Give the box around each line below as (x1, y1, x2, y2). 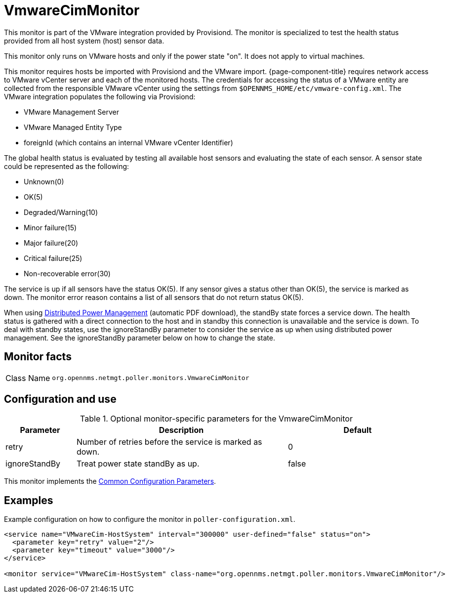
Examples (4, 494, 53, 507)
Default (343, 425, 372, 435)
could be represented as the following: (4, 162, 129, 171)
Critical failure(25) (24, 254, 82, 262)
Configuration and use (4, 393, 117, 406)
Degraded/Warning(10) (24, 208, 98, 216)
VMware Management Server (24, 107, 120, 116)
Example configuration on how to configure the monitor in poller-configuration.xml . (4, 515, 295, 524)
